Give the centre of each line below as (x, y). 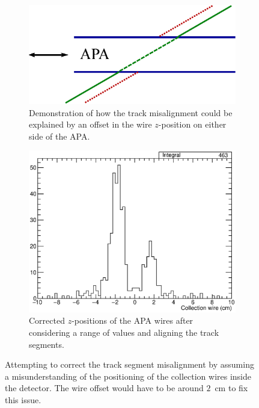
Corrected (47, 320)
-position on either (192, 124)
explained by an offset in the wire (90, 124)
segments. (47, 344)
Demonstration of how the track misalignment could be (131, 112)
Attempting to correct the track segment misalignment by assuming (129, 364)
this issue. (23, 399)
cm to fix (231, 388)
